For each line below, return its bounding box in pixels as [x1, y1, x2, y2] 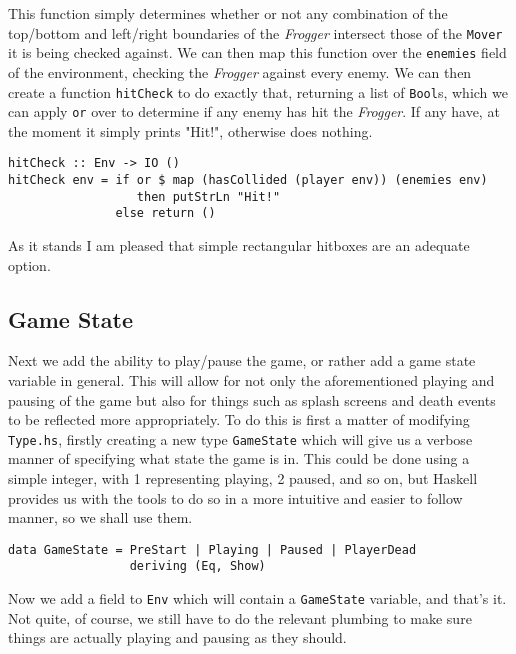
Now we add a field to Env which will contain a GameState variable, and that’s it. [8, 588, 507, 609]
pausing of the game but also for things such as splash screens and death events [8, 389, 496, 410]
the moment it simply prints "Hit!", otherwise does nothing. [8, 120, 373, 141]
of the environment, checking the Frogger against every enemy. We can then [8, 61, 472, 82]
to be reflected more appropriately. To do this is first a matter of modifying [8, 409, 470, 430]
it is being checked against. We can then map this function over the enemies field [8, 42, 507, 63]
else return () [115, 206, 216, 221]
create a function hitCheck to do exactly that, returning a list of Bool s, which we [8, 81, 508, 102]
